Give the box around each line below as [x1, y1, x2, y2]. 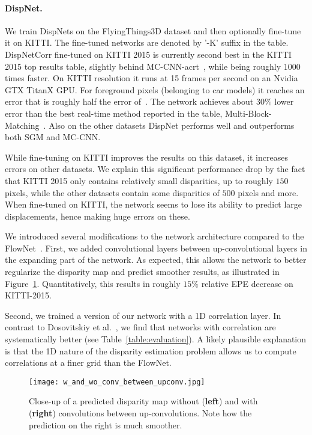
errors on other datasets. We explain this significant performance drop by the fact [5, 162, 305, 175]
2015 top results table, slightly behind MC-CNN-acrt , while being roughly [5, 60, 281, 72]
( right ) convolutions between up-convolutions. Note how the [29, 407, 252, 419]
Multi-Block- [225, 106, 272, 119]
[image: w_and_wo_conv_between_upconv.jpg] [29, 377, 205, 386]
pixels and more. [238, 186, 299, 199]
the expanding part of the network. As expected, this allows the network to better [5, 253, 307, 266]
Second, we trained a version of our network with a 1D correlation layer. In [5, 309, 281, 321]
